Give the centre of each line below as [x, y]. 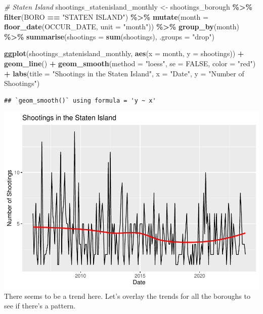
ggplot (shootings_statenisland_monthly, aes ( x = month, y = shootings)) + [124, 53]
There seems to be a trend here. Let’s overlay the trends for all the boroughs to [127, 296]
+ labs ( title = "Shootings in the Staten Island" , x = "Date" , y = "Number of [124, 73]
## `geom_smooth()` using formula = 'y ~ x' [80, 100]
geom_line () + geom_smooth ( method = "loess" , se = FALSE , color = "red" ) [130, 63]
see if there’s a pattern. [40, 306]
